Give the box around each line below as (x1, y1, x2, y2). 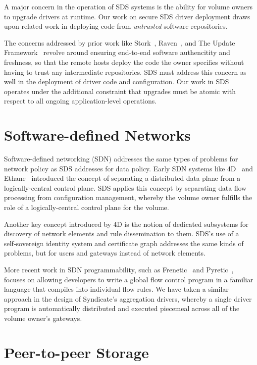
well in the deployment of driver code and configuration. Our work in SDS (4, 76, 229, 87)
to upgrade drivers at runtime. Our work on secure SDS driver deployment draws (4, 11, 251, 21)
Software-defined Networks (4, 125, 191, 145)
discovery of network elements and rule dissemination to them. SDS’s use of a (4, 228, 239, 239)
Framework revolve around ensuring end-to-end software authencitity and (4, 47, 230, 57)
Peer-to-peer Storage (4, 342, 149, 362)
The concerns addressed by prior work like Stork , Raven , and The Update (4, 37, 235, 48)
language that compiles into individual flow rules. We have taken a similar (4, 284, 229, 294)
